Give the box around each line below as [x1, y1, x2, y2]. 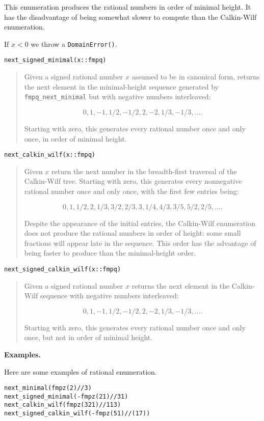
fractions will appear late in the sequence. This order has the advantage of [24, 237, 256, 248]
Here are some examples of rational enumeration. [4, 366, 157, 377]
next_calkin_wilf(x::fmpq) [4, 151, 95, 159]
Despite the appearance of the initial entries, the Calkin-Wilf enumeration [24, 217, 255, 228]
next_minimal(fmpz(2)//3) [4, 384, 92, 392]
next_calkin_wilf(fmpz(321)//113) [4, 401, 121, 409]
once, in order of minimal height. [24, 133, 127, 144]
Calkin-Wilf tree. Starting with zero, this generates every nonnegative [24, 176, 242, 186]
